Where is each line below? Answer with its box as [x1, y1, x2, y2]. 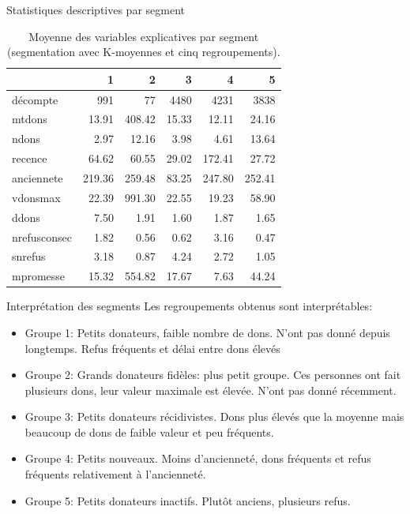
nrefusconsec [12, 228, 73, 245]
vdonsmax [12, 189, 61, 205]
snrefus [12, 248, 46, 265]
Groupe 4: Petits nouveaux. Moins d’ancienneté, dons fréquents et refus [24, 450, 371, 467]
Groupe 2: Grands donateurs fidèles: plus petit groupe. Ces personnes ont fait [24, 366, 401, 383]
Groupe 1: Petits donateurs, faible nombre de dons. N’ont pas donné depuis [24, 324, 390, 340]
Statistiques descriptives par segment [6, 2, 186, 17]
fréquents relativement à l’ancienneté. [24, 466, 206, 482]
